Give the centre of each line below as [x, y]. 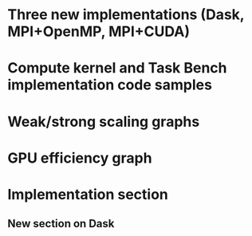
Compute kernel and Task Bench [118, 68]
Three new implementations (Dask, [126, 15]
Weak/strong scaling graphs [104, 122]
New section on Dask [61, 224]
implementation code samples [110, 85]
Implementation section [88, 194]
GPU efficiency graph [80, 158]
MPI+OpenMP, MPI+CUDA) [99, 31]
